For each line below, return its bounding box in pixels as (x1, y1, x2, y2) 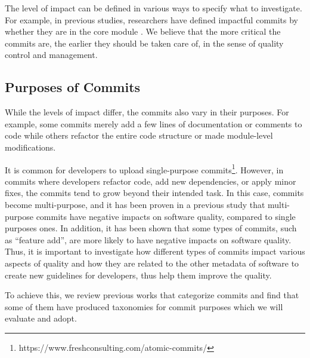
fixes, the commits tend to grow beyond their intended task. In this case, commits (5, 186, 304, 199)
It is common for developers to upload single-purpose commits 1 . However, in (5, 161, 284, 176)
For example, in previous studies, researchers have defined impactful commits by (5, 13, 298, 26)
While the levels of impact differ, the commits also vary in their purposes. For (5, 106, 289, 118)
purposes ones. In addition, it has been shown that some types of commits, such (5, 222, 297, 234)
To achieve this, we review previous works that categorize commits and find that (5, 289, 299, 301)
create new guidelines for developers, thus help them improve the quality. (5, 268, 272, 281)
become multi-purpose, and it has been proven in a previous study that (5, 198, 265, 210)
